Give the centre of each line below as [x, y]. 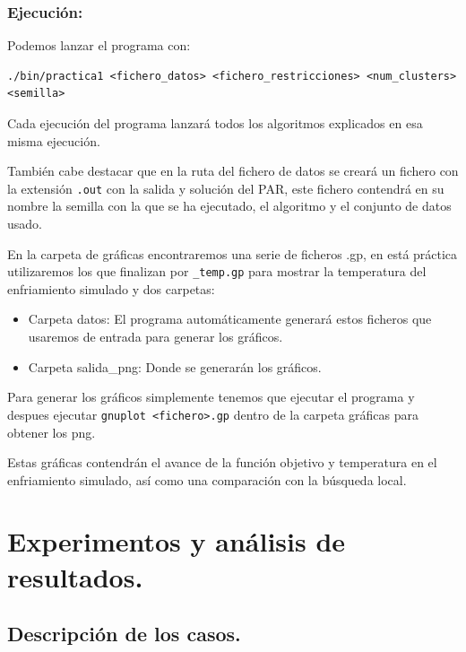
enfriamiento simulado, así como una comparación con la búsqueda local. [207, 479]
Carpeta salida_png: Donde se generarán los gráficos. [175, 366]
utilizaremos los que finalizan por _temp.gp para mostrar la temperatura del [217, 271]
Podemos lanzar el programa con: [99, 45]
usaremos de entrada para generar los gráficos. [155, 337]
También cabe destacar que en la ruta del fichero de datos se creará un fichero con [233, 171]
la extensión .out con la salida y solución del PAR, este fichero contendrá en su [226, 188]
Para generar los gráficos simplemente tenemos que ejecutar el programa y [211, 397]
